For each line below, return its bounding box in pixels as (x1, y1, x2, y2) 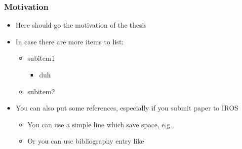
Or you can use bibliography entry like (27, 136, 144, 146)
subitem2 (27, 86, 55, 96)
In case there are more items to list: (15, 36, 124, 46)
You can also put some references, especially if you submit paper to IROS (15, 103, 239, 113)
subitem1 (27, 53, 55, 63)
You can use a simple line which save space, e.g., (27, 119, 174, 129)
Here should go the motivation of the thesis (15, 20, 147, 30)
